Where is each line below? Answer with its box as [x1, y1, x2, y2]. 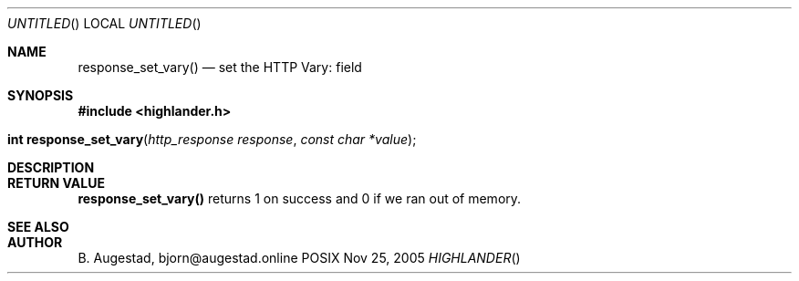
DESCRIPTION [7, 160, 95, 175]
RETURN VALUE [7, 175, 105, 191]
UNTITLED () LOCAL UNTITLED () [7, 16, 202, 31]
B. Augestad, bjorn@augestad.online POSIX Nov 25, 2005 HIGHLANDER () [78, 250, 521, 265]
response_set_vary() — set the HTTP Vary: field [78, 59, 362, 75]
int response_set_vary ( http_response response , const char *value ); [7, 131, 417, 147]
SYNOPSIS [7, 88, 74, 103]
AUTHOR [7, 234, 63, 250]
